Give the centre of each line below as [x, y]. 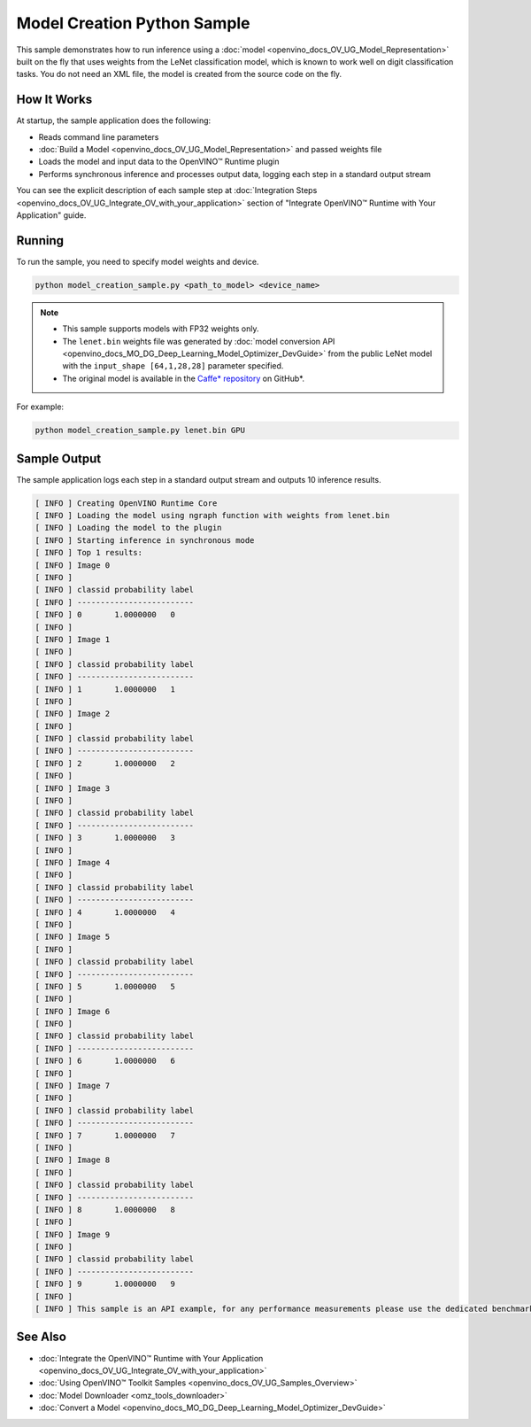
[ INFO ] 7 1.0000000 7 [105, 1135]
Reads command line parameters [99, 136]
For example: [40, 407]
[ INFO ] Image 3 [73, 788]
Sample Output [59, 458]
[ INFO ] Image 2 [73, 714]
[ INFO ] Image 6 [73, 1011]
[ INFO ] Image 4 [73, 862]
